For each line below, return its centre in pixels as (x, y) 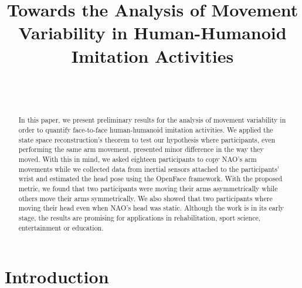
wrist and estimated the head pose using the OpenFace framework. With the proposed (150, 179)
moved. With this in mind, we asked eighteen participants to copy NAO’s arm (138, 159)
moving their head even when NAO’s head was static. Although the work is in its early (151, 208)
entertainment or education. (61, 227)
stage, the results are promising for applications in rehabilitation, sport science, (140, 218)
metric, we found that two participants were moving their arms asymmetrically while (148, 189)
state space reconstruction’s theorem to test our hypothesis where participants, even (147, 139)
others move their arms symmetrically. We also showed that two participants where (145, 198)
